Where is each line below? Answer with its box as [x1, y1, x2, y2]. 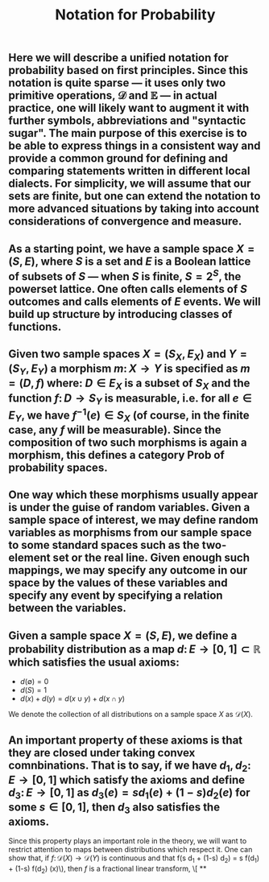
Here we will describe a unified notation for [8, 51, 230, 65]
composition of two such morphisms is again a [8, 435, 247, 449]
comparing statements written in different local [8, 164, 251, 178]
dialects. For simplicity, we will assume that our [8, 177, 251, 191]
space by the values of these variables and [8, 576, 228, 590]
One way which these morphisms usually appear [8, 488, 259, 502]
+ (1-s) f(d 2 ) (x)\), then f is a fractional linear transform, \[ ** [8, 863, 207, 876]
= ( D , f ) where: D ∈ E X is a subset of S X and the [8, 377, 250, 392]
